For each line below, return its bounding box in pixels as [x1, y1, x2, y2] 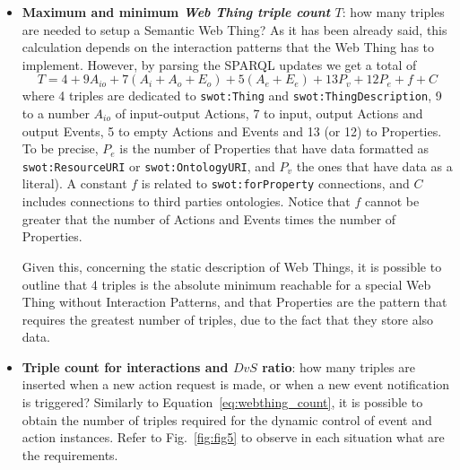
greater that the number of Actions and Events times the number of [22, 209, 396, 228]
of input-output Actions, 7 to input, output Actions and [115, 104, 423, 123]
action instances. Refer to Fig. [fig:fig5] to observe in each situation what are [22, 428, 445, 447]
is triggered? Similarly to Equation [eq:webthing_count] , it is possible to [22, 393, 423, 412]
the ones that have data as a [296, 156, 453, 175]
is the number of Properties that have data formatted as [119, 139, 430, 158]
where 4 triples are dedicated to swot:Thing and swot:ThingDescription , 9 [22, 86, 442, 105]
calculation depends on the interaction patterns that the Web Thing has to [22, 38, 435, 57]
